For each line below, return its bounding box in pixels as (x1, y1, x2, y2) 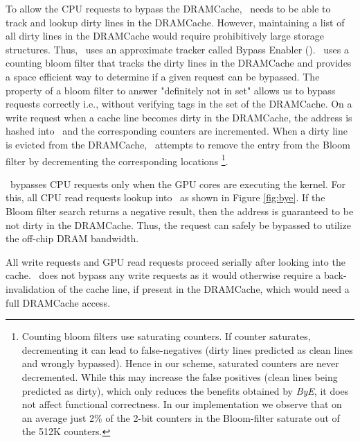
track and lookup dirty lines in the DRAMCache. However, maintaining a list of (6, 15, 345, 29)
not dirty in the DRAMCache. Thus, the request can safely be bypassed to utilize (6, 217, 351, 232)
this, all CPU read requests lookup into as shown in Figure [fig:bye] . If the (6, 190, 325, 205)
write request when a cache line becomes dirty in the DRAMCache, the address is (6, 110, 352, 124)
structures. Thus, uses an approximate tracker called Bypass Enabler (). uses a (6, 42, 349, 56)
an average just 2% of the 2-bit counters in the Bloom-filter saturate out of (21, 410, 340, 425)
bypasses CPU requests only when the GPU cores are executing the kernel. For (10, 176, 345, 191)
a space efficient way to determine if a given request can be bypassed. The (6, 69, 320, 83)
